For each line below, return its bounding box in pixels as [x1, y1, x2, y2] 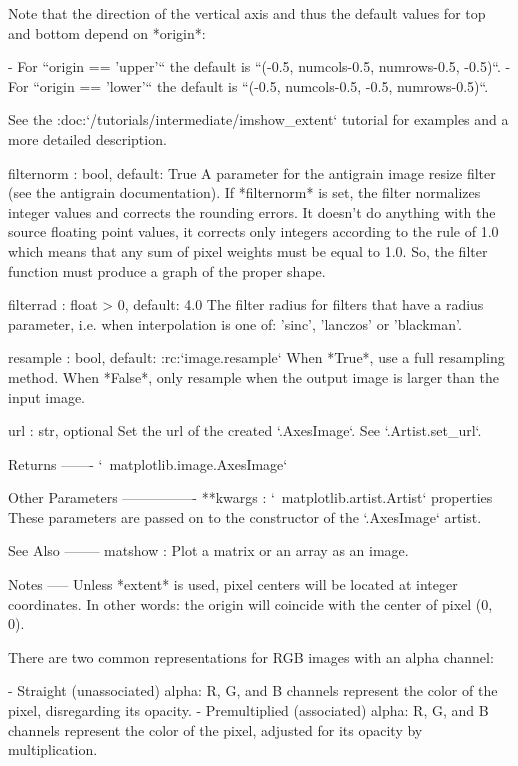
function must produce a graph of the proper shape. [8, 260, 326, 281]
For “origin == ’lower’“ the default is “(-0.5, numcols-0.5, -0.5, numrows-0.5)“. [8, 75, 489, 96]
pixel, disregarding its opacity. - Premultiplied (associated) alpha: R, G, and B [8, 700, 489, 721]
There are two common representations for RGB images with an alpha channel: [8, 646, 494, 667]
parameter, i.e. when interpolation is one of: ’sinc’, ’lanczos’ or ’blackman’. [8, 313, 462, 334]
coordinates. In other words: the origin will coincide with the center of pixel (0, [8, 593, 493, 614]
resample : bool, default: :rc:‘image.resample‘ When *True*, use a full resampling [8, 347, 505, 368]
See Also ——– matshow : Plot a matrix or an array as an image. [8, 540, 409, 561]
